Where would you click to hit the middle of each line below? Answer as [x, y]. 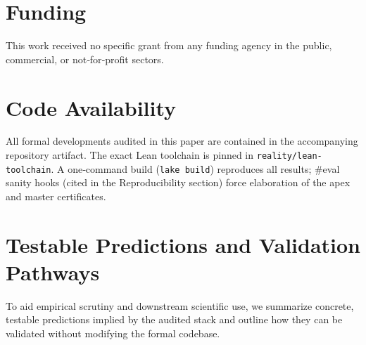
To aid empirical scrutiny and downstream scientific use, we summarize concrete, [180, 305]
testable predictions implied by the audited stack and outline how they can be [174, 319]
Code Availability [91, 107]
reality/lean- [289, 156]
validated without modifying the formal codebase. [113, 333]
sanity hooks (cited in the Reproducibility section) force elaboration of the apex [178, 182]
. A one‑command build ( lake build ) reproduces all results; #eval [195, 168]
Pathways [53, 272]
